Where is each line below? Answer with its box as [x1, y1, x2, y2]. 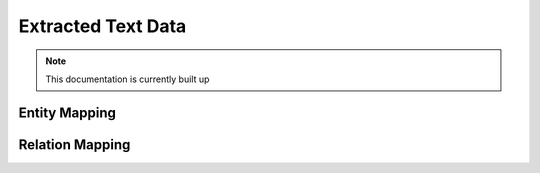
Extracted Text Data [18, 15, 187, 37]
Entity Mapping [18, 104, 117, 121]
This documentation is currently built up [45, 73, 210, 85]
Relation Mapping [18, 136, 131, 153]
